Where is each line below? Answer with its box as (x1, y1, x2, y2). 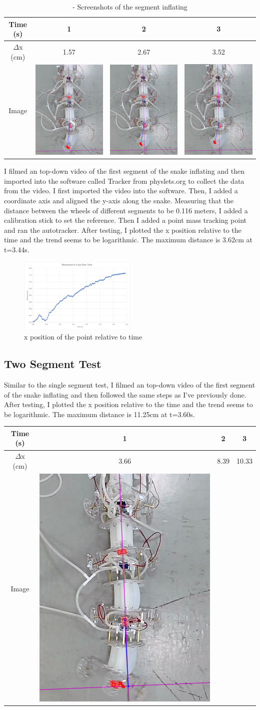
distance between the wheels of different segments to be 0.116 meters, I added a (4, 205, 248, 215)
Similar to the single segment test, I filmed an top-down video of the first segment (4, 380, 255, 390)
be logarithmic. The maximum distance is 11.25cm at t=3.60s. (4, 409, 195, 419)
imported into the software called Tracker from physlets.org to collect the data (4, 175, 244, 186)
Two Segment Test (4, 356, 101, 372)
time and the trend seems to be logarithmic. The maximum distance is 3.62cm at (4, 234, 252, 245)
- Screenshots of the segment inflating (72, 2, 187, 12)
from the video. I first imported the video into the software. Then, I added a (4, 185, 238, 196)
